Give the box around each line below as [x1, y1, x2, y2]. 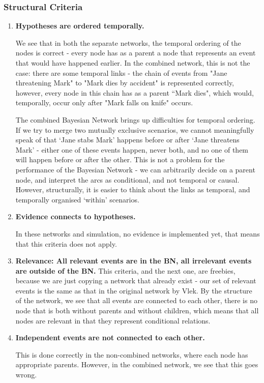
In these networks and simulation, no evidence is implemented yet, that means [15, 228, 260, 239]
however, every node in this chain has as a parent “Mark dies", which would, [15, 87, 254, 98]
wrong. [15, 369, 37, 380]
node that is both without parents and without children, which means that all [15, 305, 259, 316]
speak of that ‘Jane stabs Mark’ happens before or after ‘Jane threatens [15, 134, 240, 145]
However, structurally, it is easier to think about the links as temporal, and [15, 184, 250, 195]
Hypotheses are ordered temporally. [15, 20, 144, 31]
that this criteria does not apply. [15, 238, 117, 249]
